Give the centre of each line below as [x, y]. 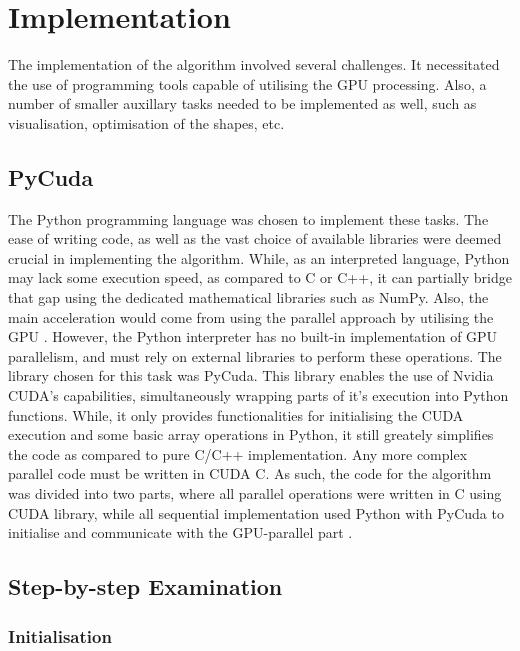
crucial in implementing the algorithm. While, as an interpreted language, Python [259, 257]
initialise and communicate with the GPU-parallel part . [180, 532]
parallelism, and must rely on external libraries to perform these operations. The [255, 355]
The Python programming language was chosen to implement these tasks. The [248, 218]
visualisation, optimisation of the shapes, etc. [146, 122]
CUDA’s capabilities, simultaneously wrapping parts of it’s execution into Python [258, 395]
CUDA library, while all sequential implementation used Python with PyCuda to [256, 512]
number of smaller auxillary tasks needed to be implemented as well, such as [242, 103]
